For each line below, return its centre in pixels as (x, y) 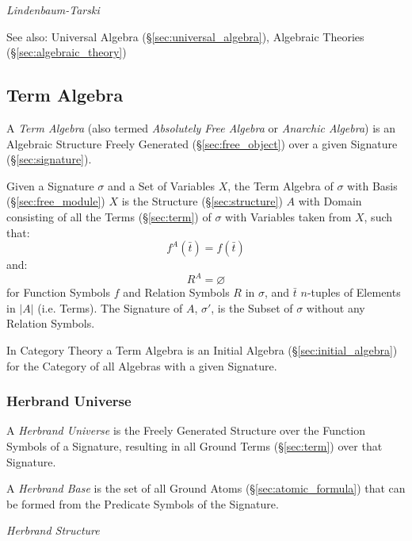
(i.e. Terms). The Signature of (110, 307)
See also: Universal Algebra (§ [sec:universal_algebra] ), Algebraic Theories (185, 36)
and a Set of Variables (161, 185)
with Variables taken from (288, 216)
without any (336, 307)
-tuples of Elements (354, 292)
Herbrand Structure (53, 530)
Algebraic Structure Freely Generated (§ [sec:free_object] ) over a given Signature (202, 143)
